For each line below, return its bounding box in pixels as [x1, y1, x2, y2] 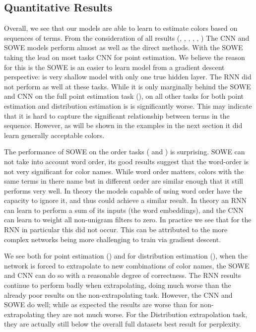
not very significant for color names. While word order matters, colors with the [4, 166, 244, 176]
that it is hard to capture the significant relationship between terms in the [4, 110, 230, 121]
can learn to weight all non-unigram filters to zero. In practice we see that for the [4, 214, 252, 225]
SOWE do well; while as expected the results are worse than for [4, 299, 198, 310]
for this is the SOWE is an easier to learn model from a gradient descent [4, 62, 225, 72]
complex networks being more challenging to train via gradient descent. [4, 234, 221, 244]
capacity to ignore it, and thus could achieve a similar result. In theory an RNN [4, 195, 247, 205]
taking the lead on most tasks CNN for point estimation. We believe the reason [4, 52, 245, 62]
